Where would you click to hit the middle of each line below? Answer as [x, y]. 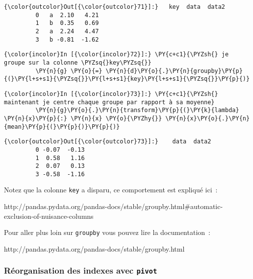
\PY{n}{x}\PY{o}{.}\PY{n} [208, 118]
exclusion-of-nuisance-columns [49, 216]
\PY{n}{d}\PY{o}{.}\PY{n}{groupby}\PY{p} [174, 71]
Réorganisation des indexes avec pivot [81, 270]
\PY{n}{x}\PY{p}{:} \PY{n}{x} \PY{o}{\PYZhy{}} [83, 118]
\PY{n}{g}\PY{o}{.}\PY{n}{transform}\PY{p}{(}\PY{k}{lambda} [137, 110]
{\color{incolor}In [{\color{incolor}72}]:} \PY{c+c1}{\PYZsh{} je [116, 55]
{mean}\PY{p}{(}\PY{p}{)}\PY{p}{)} [62, 127]
